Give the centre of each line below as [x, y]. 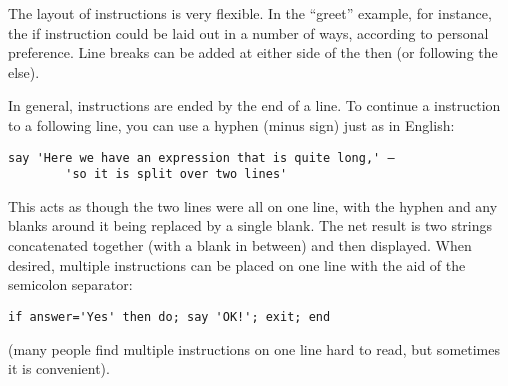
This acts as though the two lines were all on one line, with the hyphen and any [253, 205]
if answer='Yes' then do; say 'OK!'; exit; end [169, 316]
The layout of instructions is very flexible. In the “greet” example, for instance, [250, 13]
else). [24, 71]
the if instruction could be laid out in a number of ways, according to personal [248, 32]
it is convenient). [59, 368]
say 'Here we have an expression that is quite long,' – [201, 157]
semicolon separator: [70, 284]
